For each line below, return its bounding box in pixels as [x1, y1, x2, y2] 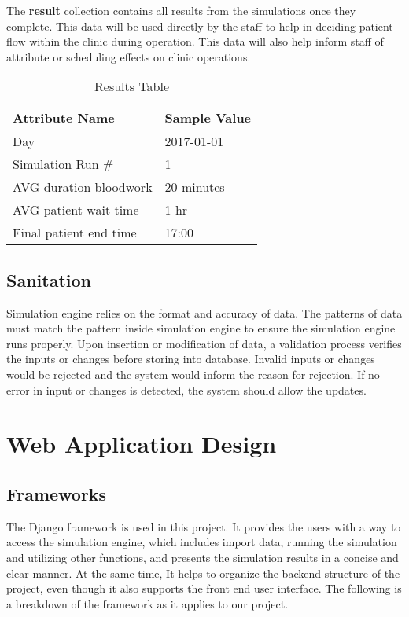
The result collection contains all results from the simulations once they [6, 2, 356, 18]
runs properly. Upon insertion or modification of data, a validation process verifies [6, 335, 402, 351]
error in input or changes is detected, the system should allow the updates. [6, 381, 367, 398]
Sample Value [164, 108, 252, 127]
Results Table [94, 77, 170, 96]
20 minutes [164, 178, 225, 196]
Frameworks [6, 481, 107, 505]
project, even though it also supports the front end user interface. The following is [6, 580, 402, 597]
